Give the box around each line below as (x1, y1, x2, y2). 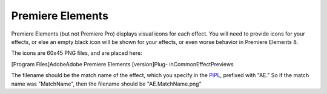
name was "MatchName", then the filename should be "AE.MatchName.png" (11, 80, 202, 87)
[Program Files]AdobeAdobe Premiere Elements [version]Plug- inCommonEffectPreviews (11, 60, 234, 67)
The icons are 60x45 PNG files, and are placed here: (11, 49, 142, 57)
